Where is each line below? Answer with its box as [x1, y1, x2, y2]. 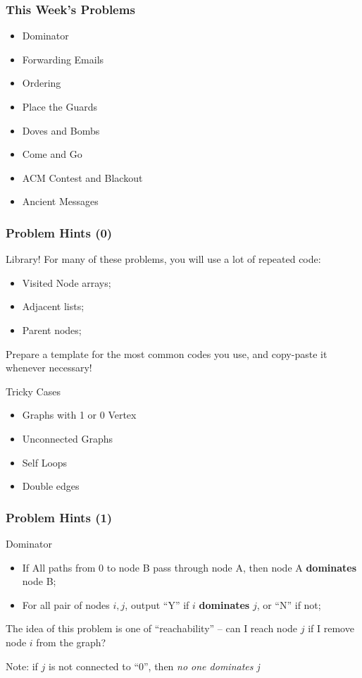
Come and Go [22, 147, 82, 161]
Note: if [6, 658, 38, 673]
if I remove [308, 621, 354, 636]
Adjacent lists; [22, 299, 85, 314]
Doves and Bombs [22, 123, 100, 137]
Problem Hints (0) [6, 223, 113, 241]
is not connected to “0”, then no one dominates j [49, 658, 260, 673]
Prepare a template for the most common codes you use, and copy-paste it [6, 346, 327, 361]
